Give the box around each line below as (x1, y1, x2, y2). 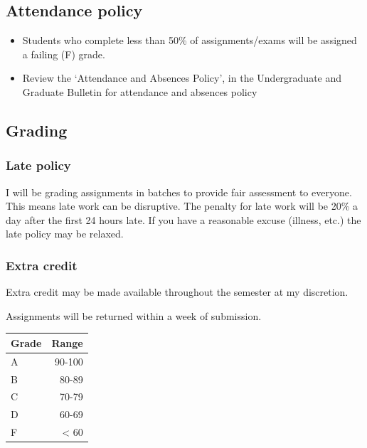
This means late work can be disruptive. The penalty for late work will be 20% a (6, 198, 358, 213)
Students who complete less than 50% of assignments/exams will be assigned (22, 33, 357, 48)
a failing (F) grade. (22, 46, 105, 61)
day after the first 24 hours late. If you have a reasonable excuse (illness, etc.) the (6, 212, 361, 227)
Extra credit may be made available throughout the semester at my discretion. (6, 284, 349, 299)
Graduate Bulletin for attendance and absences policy (22, 84, 257, 99)
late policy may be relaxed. (6, 226, 124, 241)
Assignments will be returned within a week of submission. (6, 308, 262, 323)
